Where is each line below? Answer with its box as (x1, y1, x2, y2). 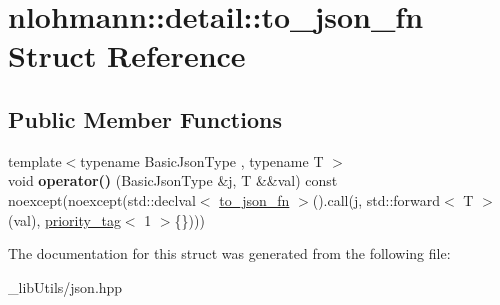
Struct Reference (8, 35, 246, 76)
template (8, 150, 62, 171)
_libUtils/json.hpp (8, 276, 123, 297)
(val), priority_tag (8, 209, 121, 230)
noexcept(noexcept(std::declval (8, 189, 196, 210)
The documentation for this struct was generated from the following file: (8, 243, 451, 264)
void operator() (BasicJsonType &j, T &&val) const (8, 170, 338, 191)
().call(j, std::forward (312, 189, 441, 210)
